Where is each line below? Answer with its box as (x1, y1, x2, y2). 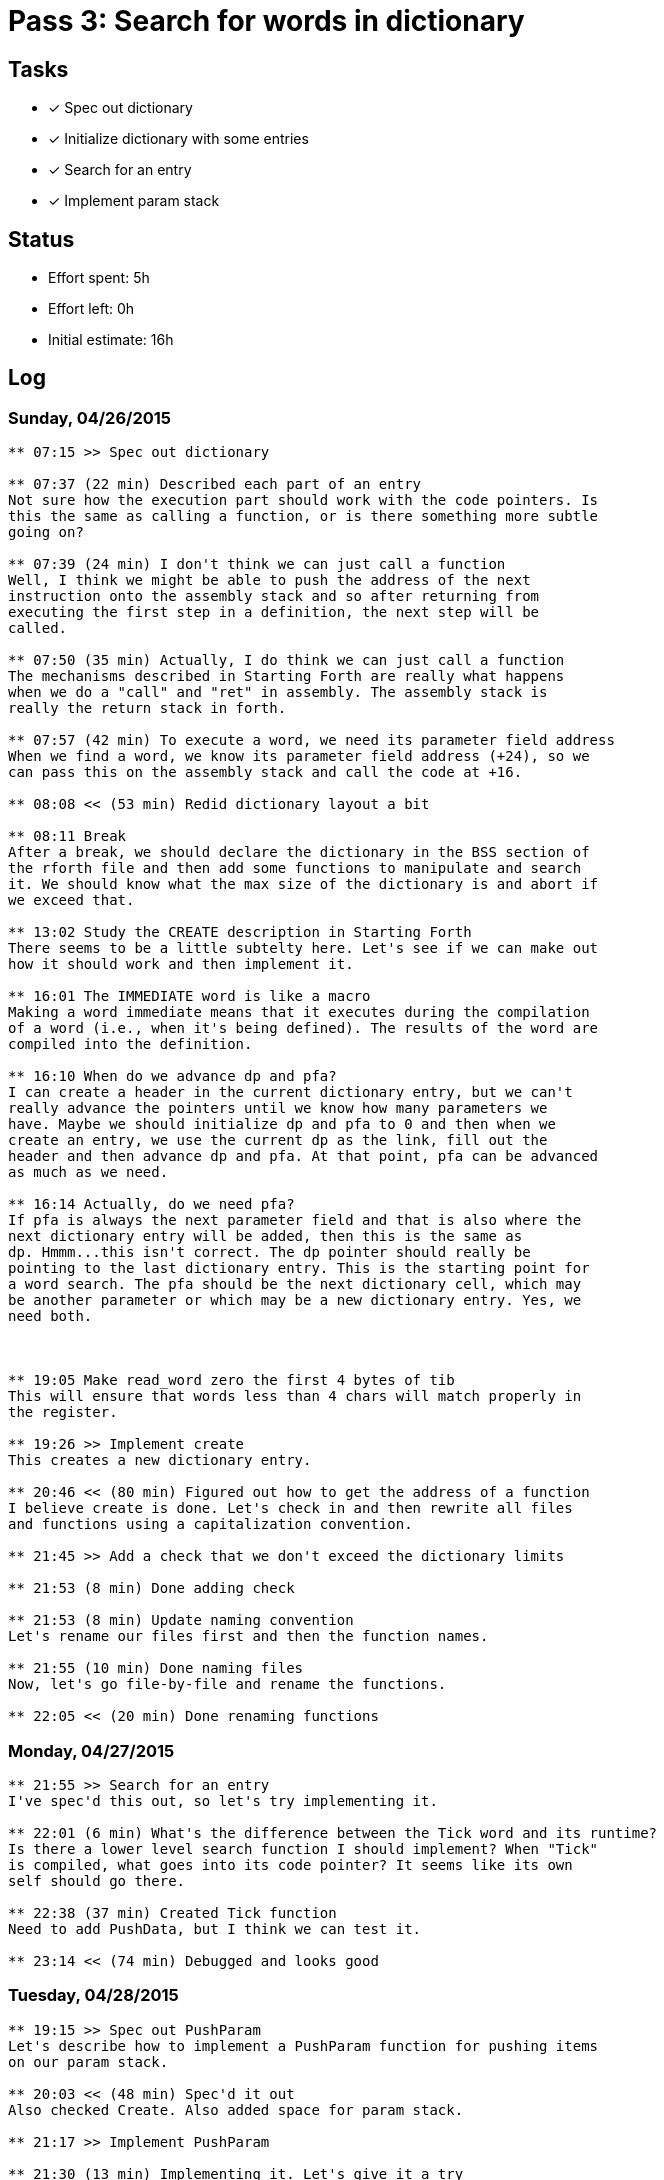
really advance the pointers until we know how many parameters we (8, 1100, 548, 1117)
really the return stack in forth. (8, 700, 287, 717)
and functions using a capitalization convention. (8, 1516, 413, 1533)
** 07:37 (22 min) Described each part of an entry (8, 476, 422, 493)
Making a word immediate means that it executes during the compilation (8, 1004, 590, 1021)
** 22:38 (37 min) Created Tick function (8, 1904, 337, 1921)
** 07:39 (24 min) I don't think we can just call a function (8, 556, 506, 573)
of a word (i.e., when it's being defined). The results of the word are (8, 1020, 599, 1037)
